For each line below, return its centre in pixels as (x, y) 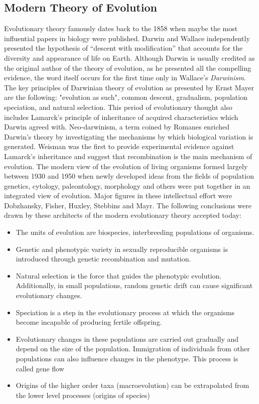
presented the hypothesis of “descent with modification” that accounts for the (123, 48)
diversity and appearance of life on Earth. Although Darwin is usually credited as (129, 57)
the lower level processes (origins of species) (83, 395)
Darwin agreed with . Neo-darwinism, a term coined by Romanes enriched (117, 127)
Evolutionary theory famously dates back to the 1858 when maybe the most (121, 28)
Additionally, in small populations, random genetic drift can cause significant (134, 285)
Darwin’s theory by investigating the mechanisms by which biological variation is (129, 136)
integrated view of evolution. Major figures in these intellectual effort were (118, 195)
